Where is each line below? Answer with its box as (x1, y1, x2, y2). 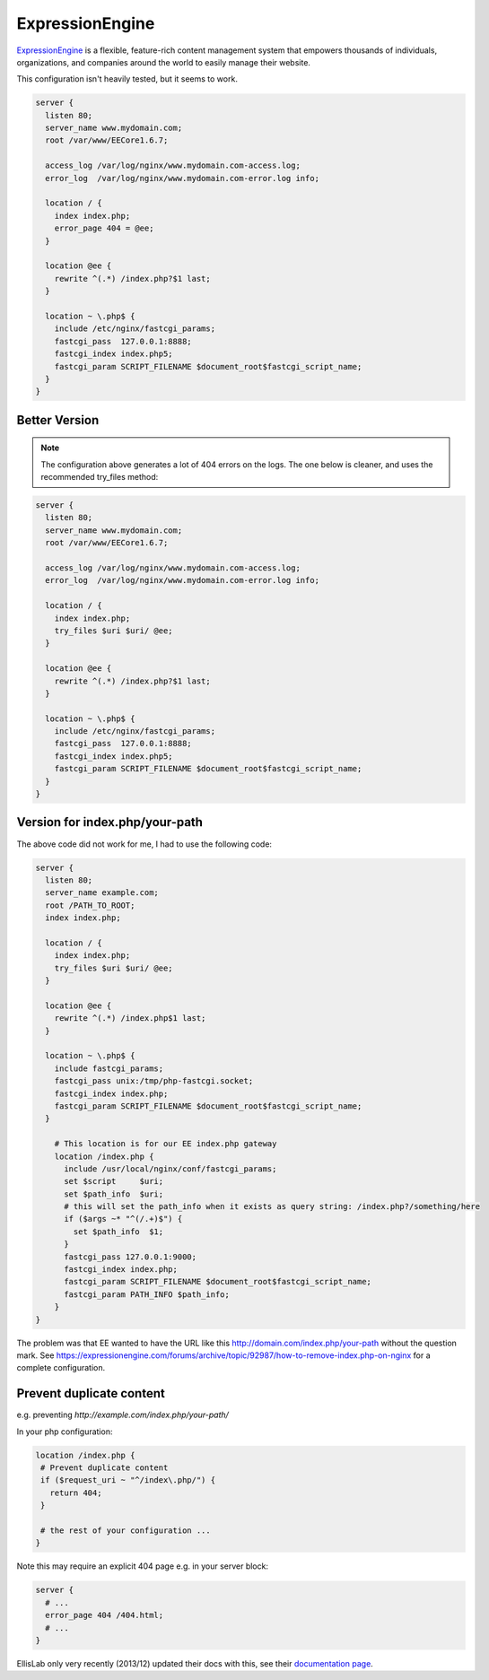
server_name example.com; (45, 888, 159, 898)
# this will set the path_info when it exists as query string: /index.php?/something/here (64, 1202, 480, 1212)
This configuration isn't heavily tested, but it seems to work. (16, 74, 238, 84)
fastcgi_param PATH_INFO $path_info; (64, 1289, 231, 1300)
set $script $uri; (64, 1176, 164, 1187)
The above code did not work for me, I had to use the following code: (16, 839, 273, 849)
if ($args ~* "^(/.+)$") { (64, 1214, 183, 1224)
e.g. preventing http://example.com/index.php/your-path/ (16, 1409, 229, 1421)
